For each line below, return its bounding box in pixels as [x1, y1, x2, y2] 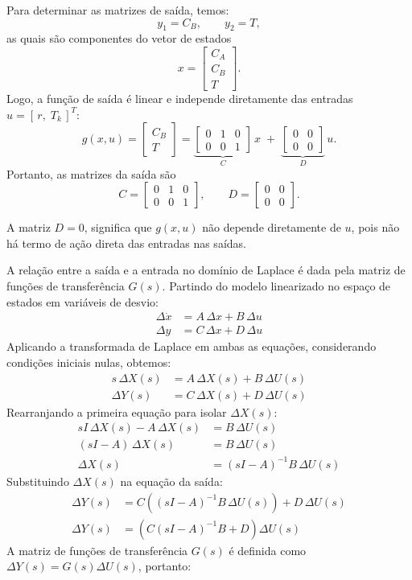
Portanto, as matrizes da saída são [6, 165, 176, 182]
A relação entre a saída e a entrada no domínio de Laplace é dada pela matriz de [6, 261, 406, 278]
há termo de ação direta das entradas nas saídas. [6, 234, 246, 251]
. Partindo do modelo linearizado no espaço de [162, 277, 391, 294]
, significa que [84, 219, 152, 236]
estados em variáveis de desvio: [6, 293, 159, 310]
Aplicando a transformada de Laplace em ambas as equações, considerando [6, 338, 377, 355]
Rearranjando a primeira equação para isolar [6, 403, 227, 420]
